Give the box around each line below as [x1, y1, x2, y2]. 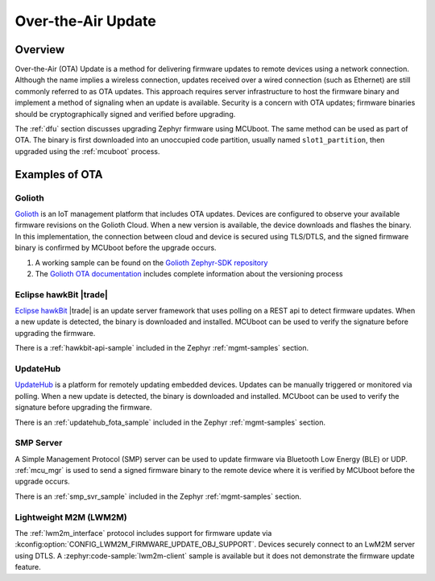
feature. [14, 562, 42, 572]
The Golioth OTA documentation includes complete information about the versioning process [35, 268, 343, 278]
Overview [14, 43, 65, 56]
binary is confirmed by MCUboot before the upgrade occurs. [14, 243, 217, 253]
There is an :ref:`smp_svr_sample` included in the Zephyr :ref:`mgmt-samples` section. [14, 492, 302, 501]
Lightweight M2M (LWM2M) [14, 512, 128, 523]
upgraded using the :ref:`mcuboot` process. [14, 146, 160, 156]
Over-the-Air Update [14, 12, 156, 30]
